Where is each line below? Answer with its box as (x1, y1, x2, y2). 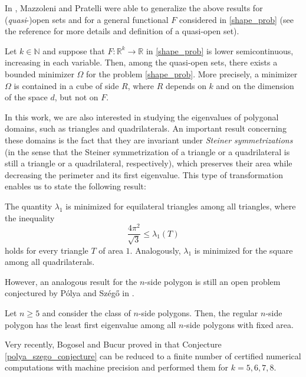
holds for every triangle (5, 244, 88, 256)
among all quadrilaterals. (5, 255, 95, 268)
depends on (165, 79, 206, 91)
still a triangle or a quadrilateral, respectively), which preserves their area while (5, 157, 292, 169)
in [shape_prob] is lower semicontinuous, (146, 44, 294, 57)
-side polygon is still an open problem (144, 275, 281, 287)
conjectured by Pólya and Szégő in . (5, 287, 134, 299)
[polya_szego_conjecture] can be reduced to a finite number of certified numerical (5, 349, 301, 362)
